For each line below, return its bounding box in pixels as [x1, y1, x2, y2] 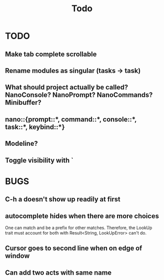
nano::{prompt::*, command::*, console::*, [5, 115, 137, 123]
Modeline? [5, 140, 38, 148]
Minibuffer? [5, 98, 41, 107]
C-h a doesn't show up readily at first [5, 195, 121, 204]
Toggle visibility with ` [5, 156, 74, 164]
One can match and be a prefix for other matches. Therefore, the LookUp [5, 225, 152, 231]
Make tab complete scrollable [5, 50, 97, 58]
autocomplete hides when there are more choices [5, 211, 159, 220]
